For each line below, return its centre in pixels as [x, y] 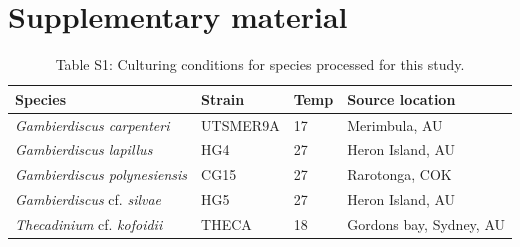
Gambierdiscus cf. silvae [88, 199]
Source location [401, 98]
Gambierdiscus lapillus [84, 149]
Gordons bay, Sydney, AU [426, 223]
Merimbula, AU [395, 124]
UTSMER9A [240, 124]
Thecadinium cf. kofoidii [89, 223]
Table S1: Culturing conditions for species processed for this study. [260, 64]
